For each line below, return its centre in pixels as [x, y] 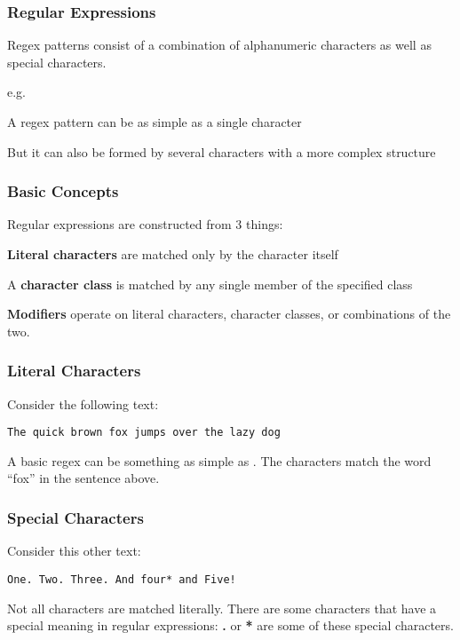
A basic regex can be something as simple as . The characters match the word [219, 460]
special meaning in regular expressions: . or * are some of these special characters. [230, 625]
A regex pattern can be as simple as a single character [155, 122]
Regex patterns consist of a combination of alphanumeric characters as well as [219, 45]
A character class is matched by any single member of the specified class [210, 284]
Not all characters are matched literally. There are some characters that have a [222, 608]
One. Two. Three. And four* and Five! [122, 579]
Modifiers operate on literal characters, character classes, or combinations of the [229, 314]
